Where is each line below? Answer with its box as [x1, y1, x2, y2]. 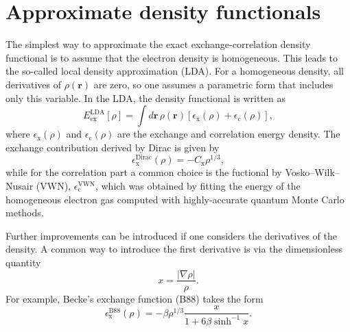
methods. [5, 205, 44, 220]
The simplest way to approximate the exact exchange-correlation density [5, 37, 311, 51]
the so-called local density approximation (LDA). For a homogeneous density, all [5, 64, 344, 78]
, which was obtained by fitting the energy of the [95, 178, 301, 192]
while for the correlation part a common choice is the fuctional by [5, 165, 282, 179]
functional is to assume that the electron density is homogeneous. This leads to [5, 50, 338, 64]
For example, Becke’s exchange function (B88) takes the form [5, 291, 264, 305]
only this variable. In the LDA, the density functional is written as [5, 90, 285, 105]
